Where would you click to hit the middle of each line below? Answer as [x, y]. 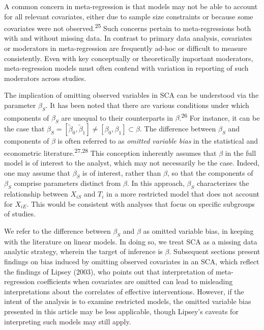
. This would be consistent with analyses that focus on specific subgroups [141, 203]
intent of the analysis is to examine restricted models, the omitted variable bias [128, 301]
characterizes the [223, 183]
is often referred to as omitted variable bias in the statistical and [158, 141]
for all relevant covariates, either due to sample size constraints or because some [129, 16]
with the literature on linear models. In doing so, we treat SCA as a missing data [131, 241]
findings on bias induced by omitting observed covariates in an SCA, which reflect [132, 262]
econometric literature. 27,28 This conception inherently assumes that [110, 152]
